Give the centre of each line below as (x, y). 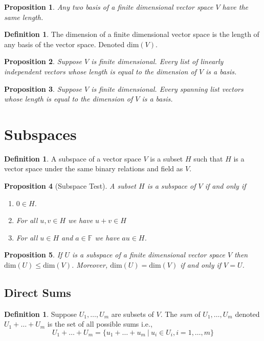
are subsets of (133, 314)
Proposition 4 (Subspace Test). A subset (70, 186)
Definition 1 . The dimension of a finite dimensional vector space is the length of (132, 34)
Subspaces (40, 134)
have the (235, 7)
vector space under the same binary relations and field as (94, 168)
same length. (24, 17)
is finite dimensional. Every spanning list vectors (167, 88)
